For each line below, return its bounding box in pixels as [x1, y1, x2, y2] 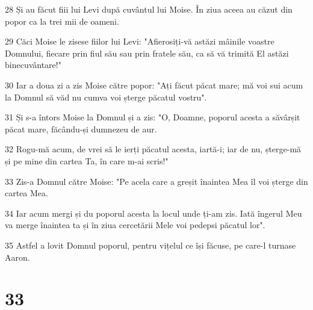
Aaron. [5, 250, 30, 263]
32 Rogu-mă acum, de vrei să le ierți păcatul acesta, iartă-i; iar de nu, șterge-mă [5, 143, 302, 155]
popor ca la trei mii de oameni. [5, 14, 119, 27]
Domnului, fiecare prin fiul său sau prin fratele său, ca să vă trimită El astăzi [5, 46, 289, 59]
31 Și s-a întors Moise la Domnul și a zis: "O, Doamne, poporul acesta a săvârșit [5, 111, 300, 123]
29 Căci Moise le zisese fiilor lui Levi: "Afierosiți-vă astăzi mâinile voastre [5, 35, 274, 48]
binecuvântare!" [5, 58, 61, 71]
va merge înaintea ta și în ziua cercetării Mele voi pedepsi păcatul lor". [5, 219, 265, 231]
